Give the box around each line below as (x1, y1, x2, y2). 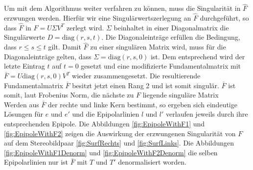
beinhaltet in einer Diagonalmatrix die (114, 22, 229, 32)
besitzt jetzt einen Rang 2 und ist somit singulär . (72, 80, 219, 90)
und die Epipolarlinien (72, 109, 139, 119)
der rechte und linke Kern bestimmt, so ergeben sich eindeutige (48, 99, 237, 109)
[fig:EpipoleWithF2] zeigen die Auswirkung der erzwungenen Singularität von (4, 128, 236, 138)
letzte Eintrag (4, 61, 45, 71)
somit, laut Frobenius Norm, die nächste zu (4, 90, 134, 100)
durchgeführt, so (200, 13, 249, 23)
